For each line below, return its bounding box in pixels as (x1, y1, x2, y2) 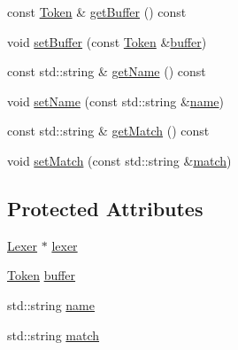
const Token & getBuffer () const (7, 3, 187, 20)
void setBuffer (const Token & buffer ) (7, 32, 207, 51)
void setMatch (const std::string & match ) (7, 151, 232, 169)
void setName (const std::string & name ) (7, 91, 224, 110)
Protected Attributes (7, 194, 203, 222)
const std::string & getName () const (7, 62, 206, 81)
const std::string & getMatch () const (7, 121, 210, 140)
